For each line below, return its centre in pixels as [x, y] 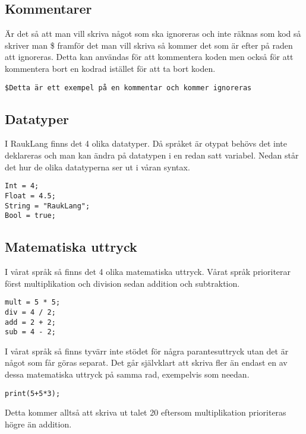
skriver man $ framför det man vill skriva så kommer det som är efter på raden [149, 45]
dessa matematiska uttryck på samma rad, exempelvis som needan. [127, 374]
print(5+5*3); [33, 393]
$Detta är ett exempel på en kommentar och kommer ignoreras [128, 88]
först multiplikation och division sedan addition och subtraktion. [122, 283]
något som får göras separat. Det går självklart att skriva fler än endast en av [146, 362]
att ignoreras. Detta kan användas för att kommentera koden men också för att [149, 57]
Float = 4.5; [30, 196]
